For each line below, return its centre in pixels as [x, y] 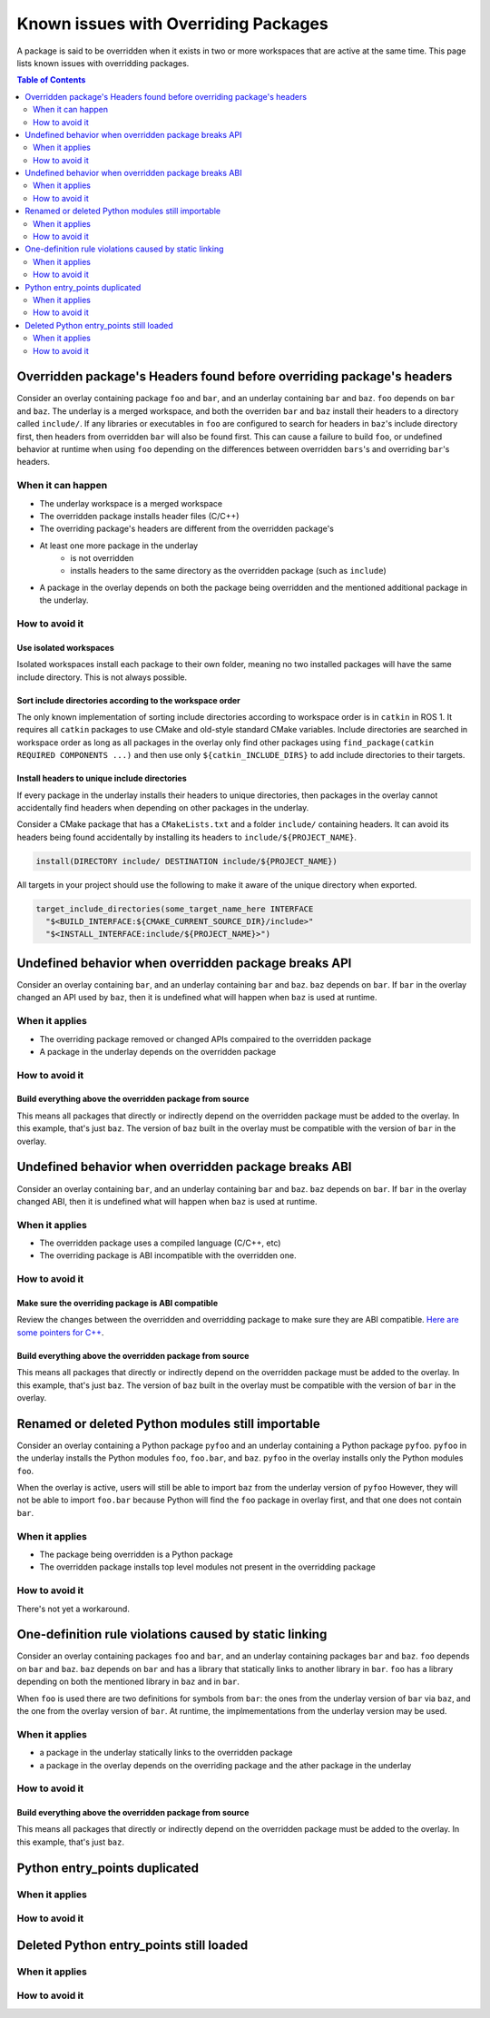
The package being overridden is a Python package [136, 1554]
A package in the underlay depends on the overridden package [158, 1051]
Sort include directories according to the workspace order [128, 700]
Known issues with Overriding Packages [172, 24]
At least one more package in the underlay [119, 546]
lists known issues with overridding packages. [103, 63]
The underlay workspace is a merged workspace [131, 503]
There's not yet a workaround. [73, 1609]
